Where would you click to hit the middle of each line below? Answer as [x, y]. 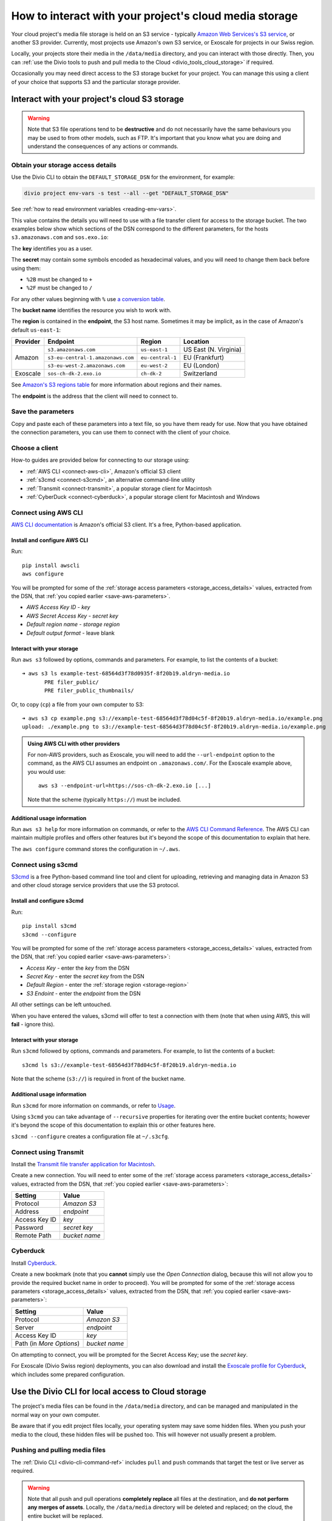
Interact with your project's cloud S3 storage [98, 99]
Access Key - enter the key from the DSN [78, 968]
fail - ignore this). [33, 1025]
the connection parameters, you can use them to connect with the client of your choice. [121, 433]
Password [29, 1228]
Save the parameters [42, 412]
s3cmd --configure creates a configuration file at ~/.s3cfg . [90, 1136]
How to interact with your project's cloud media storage [154, 16]
